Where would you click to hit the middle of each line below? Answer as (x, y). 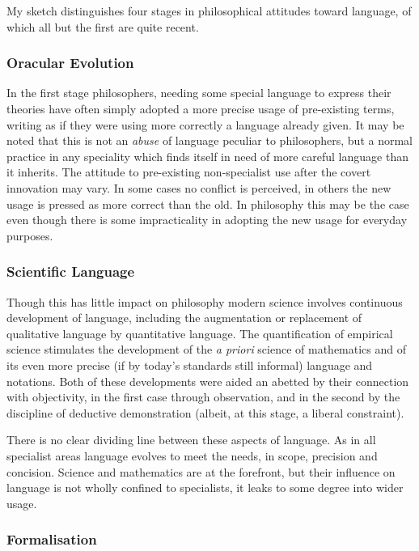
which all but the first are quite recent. (103, 26)
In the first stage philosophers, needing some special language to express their (199, 93)
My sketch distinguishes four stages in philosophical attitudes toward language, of (209, 11)
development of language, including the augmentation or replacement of (184, 318)
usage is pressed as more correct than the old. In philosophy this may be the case (208, 203)
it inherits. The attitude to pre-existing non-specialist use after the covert (189, 172)
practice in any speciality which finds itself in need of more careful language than (207, 156)
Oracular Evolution (70, 63)
